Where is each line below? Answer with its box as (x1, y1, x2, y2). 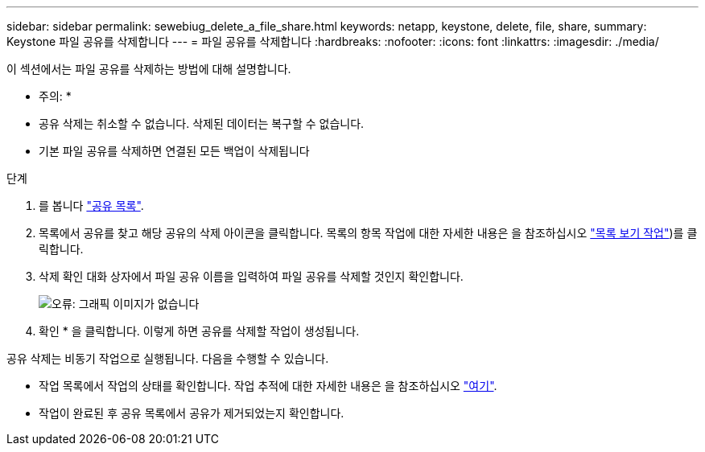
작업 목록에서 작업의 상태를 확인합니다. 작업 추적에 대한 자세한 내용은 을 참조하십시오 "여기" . (39, 379, 497, 392)
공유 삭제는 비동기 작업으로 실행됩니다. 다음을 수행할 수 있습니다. (6, 351, 329, 365)
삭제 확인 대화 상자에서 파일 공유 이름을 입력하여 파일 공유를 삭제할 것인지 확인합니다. (39, 269, 464, 283)
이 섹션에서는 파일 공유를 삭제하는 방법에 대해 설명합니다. (6, 62, 291, 76)
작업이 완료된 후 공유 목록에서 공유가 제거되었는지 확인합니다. (39, 406, 344, 420)
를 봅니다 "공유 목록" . (39, 199, 144, 212)
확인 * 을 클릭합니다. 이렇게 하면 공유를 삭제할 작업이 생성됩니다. (39, 324, 360, 338)
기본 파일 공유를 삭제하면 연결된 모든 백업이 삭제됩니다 (39, 144, 310, 158)
